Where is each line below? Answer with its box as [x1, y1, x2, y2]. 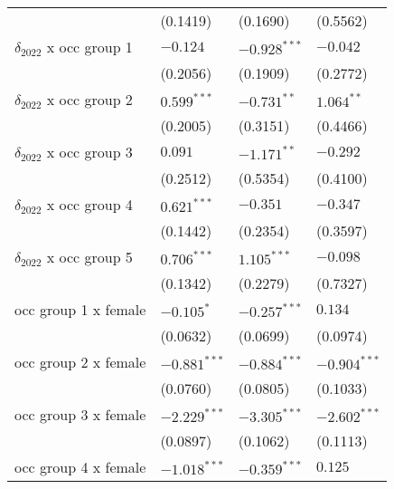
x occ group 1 [46, 36, 133, 57]
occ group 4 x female [14, 456, 146, 477]
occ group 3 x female [14, 404, 146, 425]
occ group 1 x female [14, 299, 146, 320]
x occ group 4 [46, 194, 133, 215]
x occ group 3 [46, 141, 133, 162]
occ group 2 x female [14, 351, 146, 372]
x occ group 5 [46, 246, 133, 267]
